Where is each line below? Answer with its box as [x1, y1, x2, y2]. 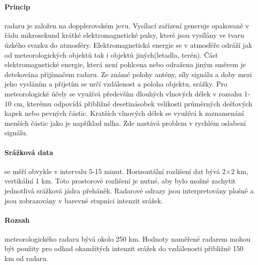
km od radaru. [4, 253, 48, 264]
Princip [4, 1, 30, 11]
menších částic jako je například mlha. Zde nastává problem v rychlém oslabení [4, 117, 246, 128]
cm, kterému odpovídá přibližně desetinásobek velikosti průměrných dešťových [13, 98, 253, 108]
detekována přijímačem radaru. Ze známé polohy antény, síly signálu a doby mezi [4, 69, 252, 79]
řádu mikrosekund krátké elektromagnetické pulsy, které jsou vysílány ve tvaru [4, 30, 245, 40]
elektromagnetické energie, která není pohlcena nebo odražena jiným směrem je [4, 59, 246, 70]
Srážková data [4, 147, 53, 157]
